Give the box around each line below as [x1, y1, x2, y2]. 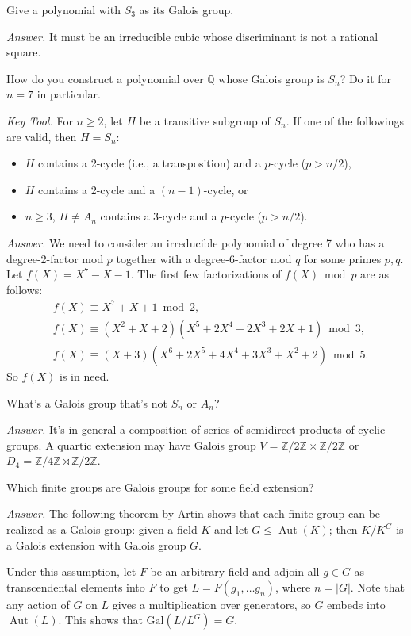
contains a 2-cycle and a [38, 181, 156, 197]
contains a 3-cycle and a [100, 208, 217, 224]
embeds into [327, 596, 386, 612]
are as [360, 266, 389, 282]
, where [275, 578, 311, 595]
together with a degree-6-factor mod [116, 250, 292, 266]
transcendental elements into [6, 578, 145, 595]
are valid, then [6, 128, 77, 144]
